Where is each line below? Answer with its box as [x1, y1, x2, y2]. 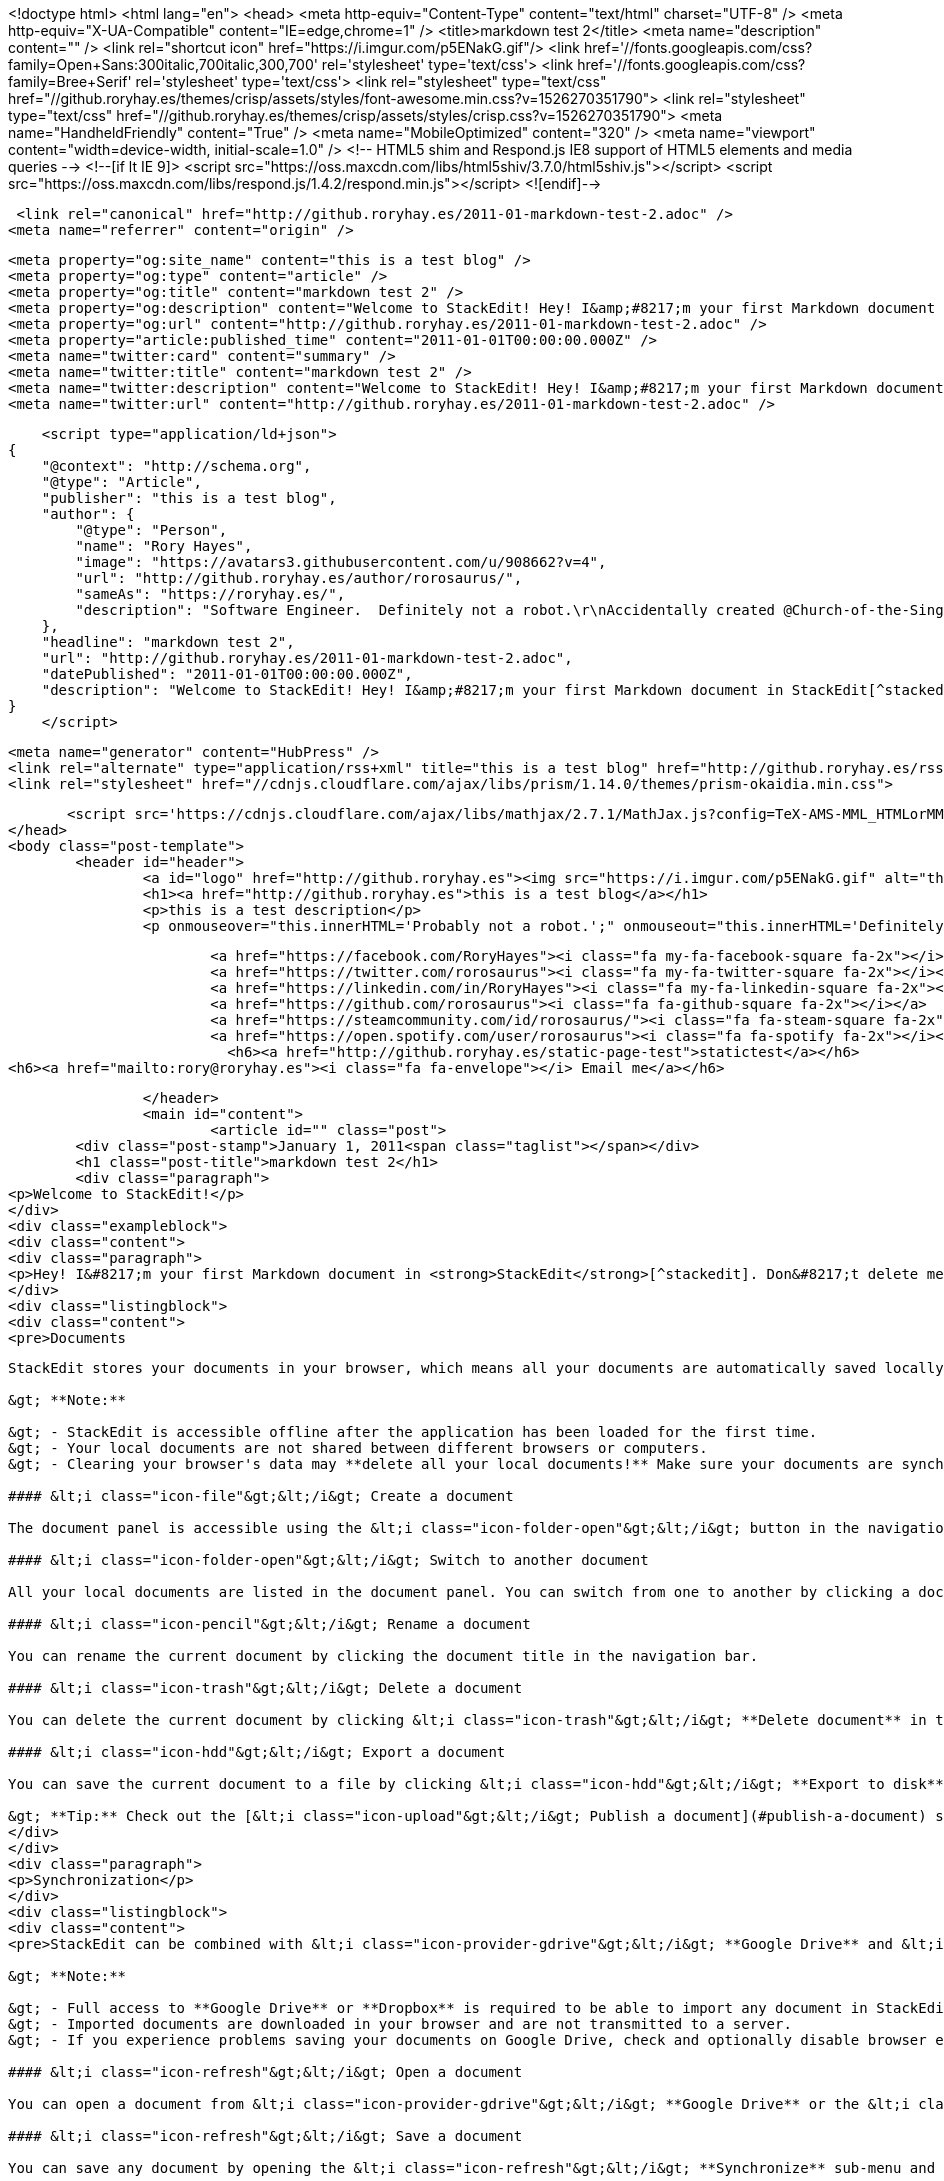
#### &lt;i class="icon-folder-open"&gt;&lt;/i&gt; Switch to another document [8, 1552, 649, 1568]
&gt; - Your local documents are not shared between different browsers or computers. [8, 1440, 708, 1456]
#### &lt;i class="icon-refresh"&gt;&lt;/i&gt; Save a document [8, 2128, 523, 2144]
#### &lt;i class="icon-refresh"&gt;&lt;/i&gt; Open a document [8, 2064, 523, 2080]
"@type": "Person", [75, 522, 228, 538]
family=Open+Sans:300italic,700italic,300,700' [8, 56, 318, 73]
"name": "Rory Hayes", [75, 538, 253, 554]
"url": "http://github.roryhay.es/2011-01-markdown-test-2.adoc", [41, 650, 573, 666]
